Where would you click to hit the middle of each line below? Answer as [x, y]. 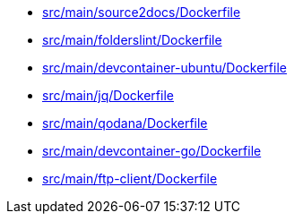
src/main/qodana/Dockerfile [125, 123]
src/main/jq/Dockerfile [108, 95]
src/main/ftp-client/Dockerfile [130, 178]
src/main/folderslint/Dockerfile [132, 40]
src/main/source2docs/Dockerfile [142, 12]
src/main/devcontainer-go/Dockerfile [152, 151]
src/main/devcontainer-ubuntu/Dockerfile [164, 68]
